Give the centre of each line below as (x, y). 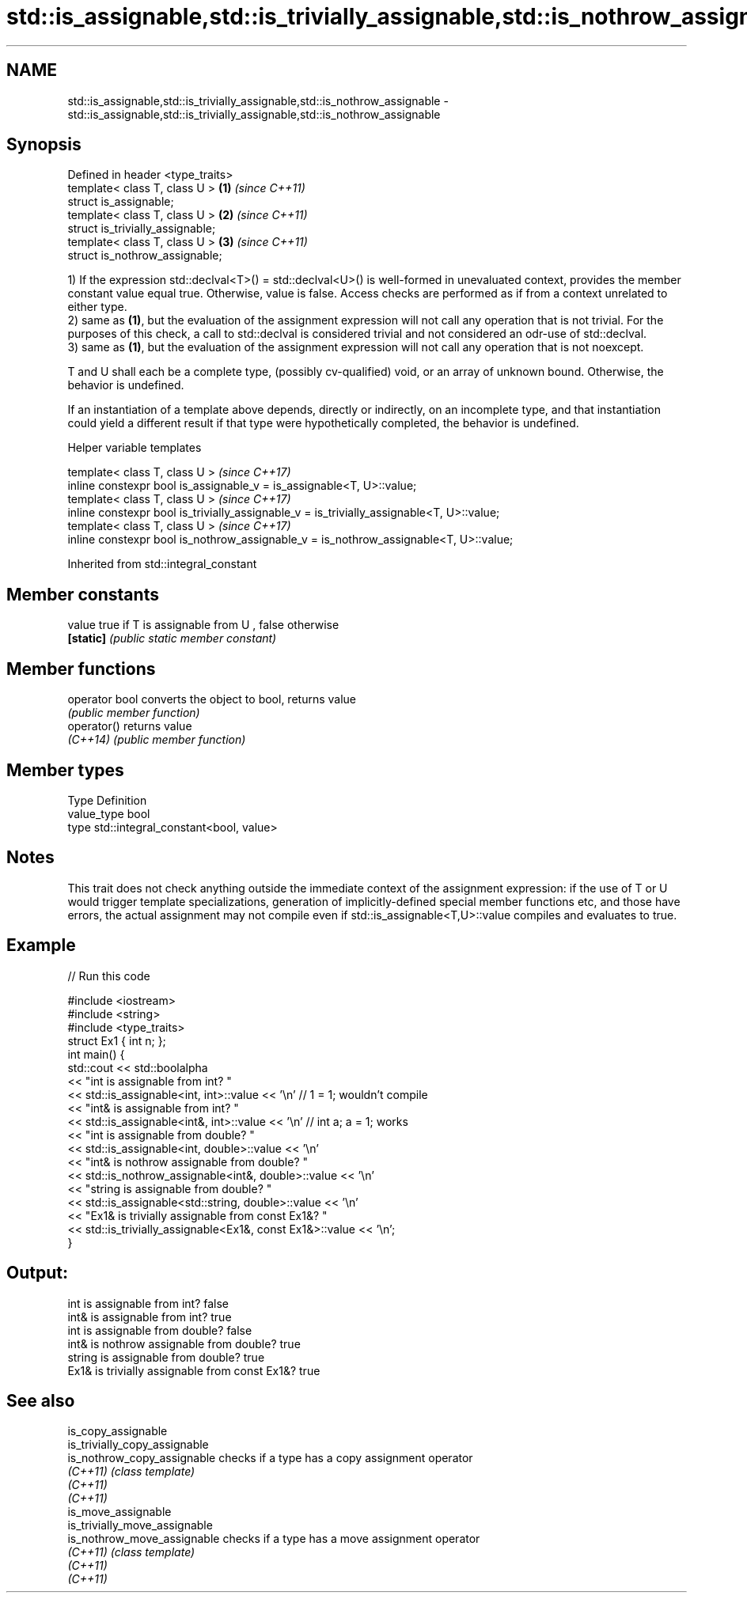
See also (41, 1400)
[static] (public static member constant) (172, 638)
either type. (97, 307)
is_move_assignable (119, 1512)
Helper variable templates (135, 448)
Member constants (83, 594)
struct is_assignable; (121, 202)
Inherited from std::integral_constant (162, 564)
